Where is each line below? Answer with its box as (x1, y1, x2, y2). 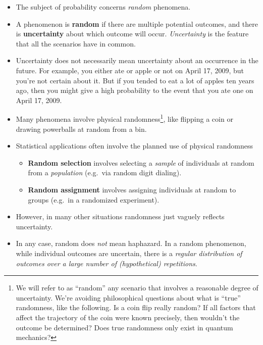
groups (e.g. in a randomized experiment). (28, 194, 160, 205)
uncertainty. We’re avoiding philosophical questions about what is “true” (16, 292, 241, 303)
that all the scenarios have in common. (16, 38, 136, 48)
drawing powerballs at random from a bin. (16, 123, 147, 134)
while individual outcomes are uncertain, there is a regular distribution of (16, 248, 242, 258)
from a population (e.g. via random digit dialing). (28, 167, 182, 178)
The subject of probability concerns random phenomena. (16, 2, 191, 12)
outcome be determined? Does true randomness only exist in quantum (16, 322, 233, 332)
